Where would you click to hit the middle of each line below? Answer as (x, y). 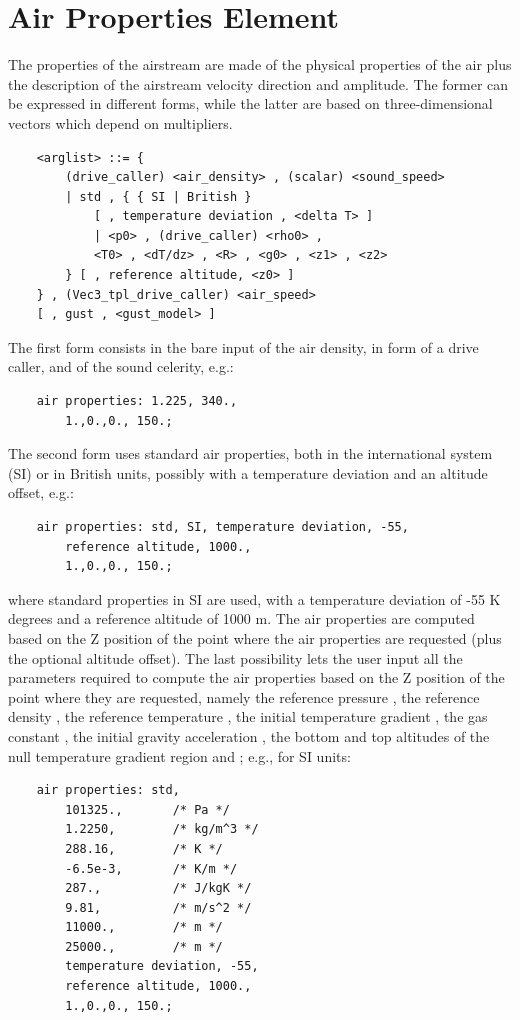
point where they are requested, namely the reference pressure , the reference (244, 696)
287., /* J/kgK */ (158, 888)
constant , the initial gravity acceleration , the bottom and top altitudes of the (249, 735)
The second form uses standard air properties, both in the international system (250, 453)
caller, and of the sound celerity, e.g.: (121, 366)
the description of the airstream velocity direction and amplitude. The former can (258, 83)
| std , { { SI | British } (158, 196)
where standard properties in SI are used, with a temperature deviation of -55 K (254, 598)
